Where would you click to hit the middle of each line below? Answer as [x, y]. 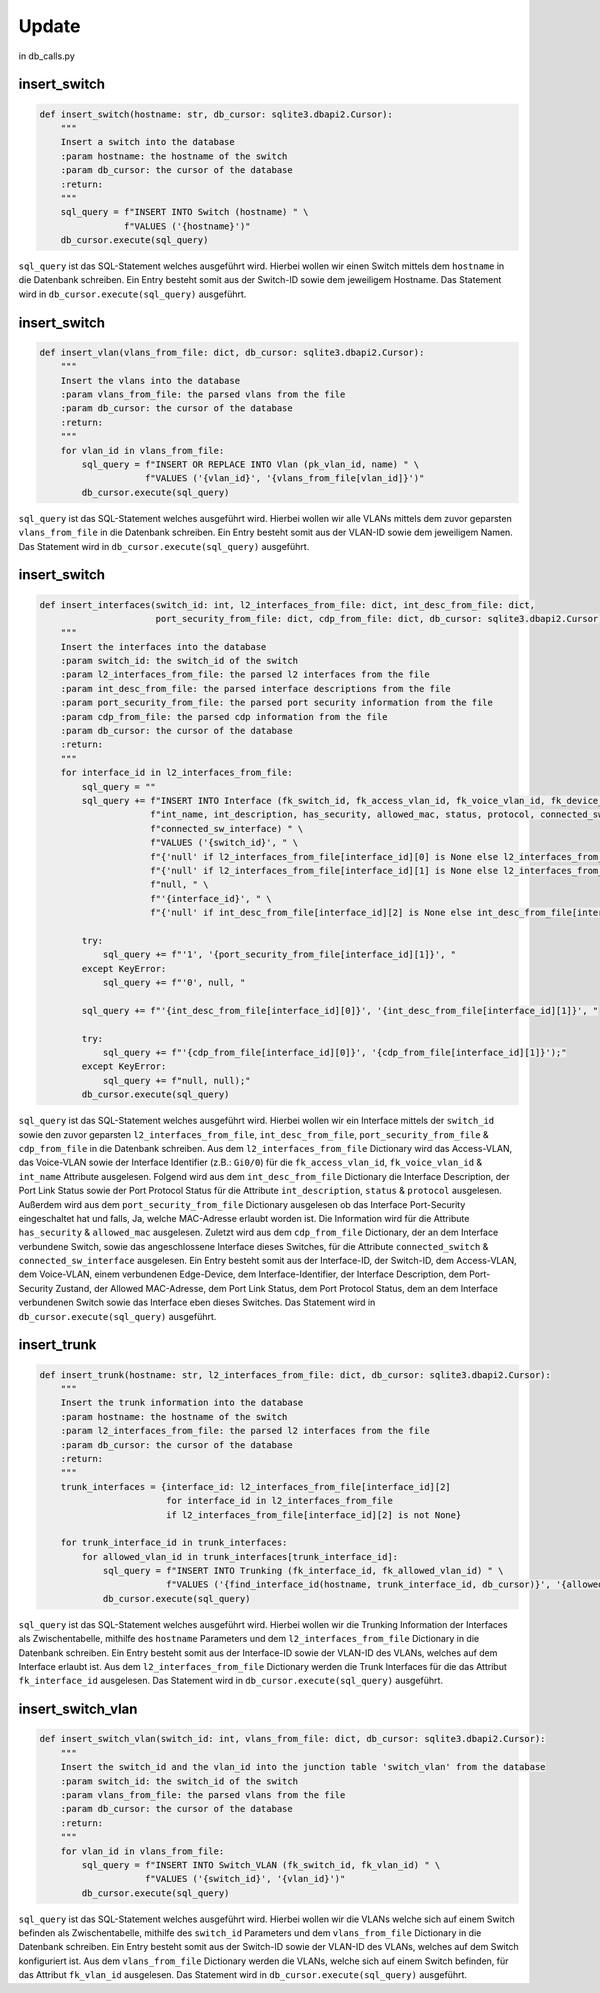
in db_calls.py [46, 56]
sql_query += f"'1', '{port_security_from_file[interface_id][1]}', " [279, 954]
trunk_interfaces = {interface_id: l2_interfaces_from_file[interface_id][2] [256, 1486]
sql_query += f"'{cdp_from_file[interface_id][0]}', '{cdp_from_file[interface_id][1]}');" [334, 1052]
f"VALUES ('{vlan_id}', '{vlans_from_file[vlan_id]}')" [285, 478]
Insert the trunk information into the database [182, 1403]
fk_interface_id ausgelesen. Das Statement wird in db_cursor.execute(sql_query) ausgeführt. [231, 1681]
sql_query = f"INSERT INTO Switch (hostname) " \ [184, 212]
